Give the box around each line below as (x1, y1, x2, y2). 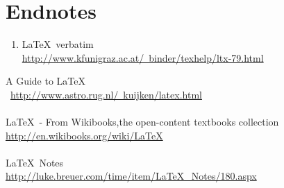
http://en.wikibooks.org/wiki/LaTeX (6, 128, 163, 142)
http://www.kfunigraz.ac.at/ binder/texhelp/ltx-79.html (22, 50, 264, 65)
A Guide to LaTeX (6, 74, 86, 88)
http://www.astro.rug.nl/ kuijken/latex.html (10, 87, 202, 101)
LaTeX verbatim (22, 37, 94, 51)
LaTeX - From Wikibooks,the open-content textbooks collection (6, 114, 279, 129)
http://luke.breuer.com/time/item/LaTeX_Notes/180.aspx (6, 169, 257, 183)
